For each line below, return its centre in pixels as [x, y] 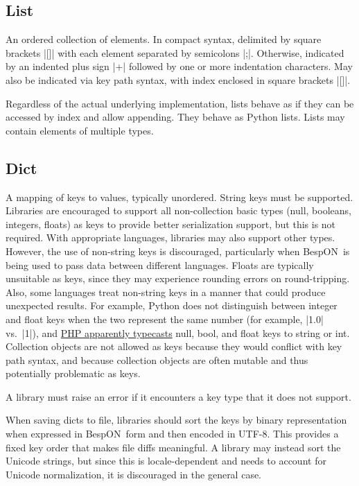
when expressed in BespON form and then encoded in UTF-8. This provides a [172, 434]
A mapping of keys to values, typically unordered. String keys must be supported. [179, 197]
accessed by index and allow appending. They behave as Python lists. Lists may [175, 117]
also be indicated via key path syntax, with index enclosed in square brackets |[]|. [178, 79]
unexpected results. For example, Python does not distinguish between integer [172, 305]
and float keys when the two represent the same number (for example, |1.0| [165, 319]
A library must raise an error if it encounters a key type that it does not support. [178, 396]
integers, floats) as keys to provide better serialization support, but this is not [171, 224]
